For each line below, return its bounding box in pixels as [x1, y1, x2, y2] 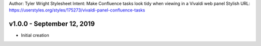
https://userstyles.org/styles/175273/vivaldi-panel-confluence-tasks [9, 7, 145, 13]
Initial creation [21, 33, 49, 38]
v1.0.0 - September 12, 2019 [9, 20, 95, 28]
